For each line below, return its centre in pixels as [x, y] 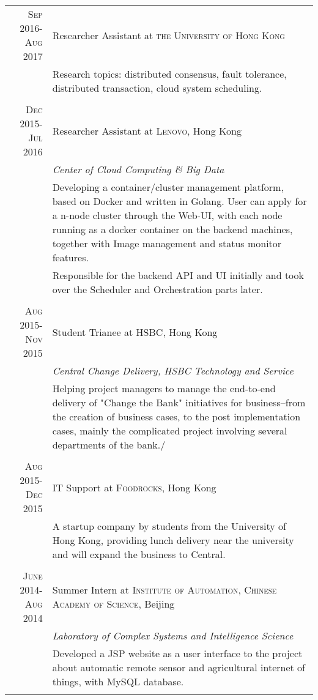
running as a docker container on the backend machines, [172, 229]
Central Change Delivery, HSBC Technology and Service [173, 370]
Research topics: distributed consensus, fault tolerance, [169, 74]
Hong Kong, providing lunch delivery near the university [173, 540]
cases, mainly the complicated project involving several [170, 430]
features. [70, 257]
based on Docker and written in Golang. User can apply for [179, 201]
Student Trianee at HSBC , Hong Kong [135, 332]
